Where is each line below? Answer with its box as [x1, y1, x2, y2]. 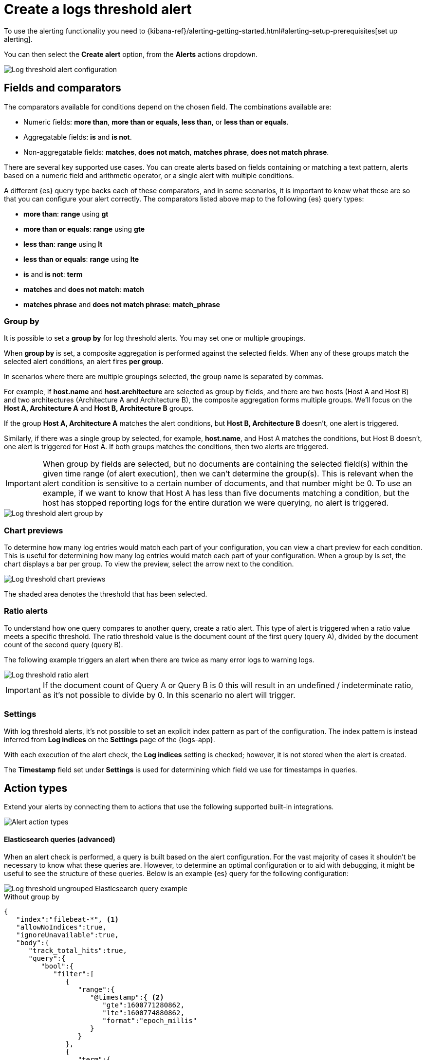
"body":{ [16, 938, 49, 947]
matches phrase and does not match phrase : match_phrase [23, 300, 220, 309]
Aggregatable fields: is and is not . [23, 132, 132, 141]
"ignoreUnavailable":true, [16, 931, 119, 939]
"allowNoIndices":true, [16, 923, 107, 931]
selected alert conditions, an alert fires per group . [4, 357, 164, 366]
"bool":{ [40, 962, 74, 970]
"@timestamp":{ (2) [90, 993, 164, 1001]
